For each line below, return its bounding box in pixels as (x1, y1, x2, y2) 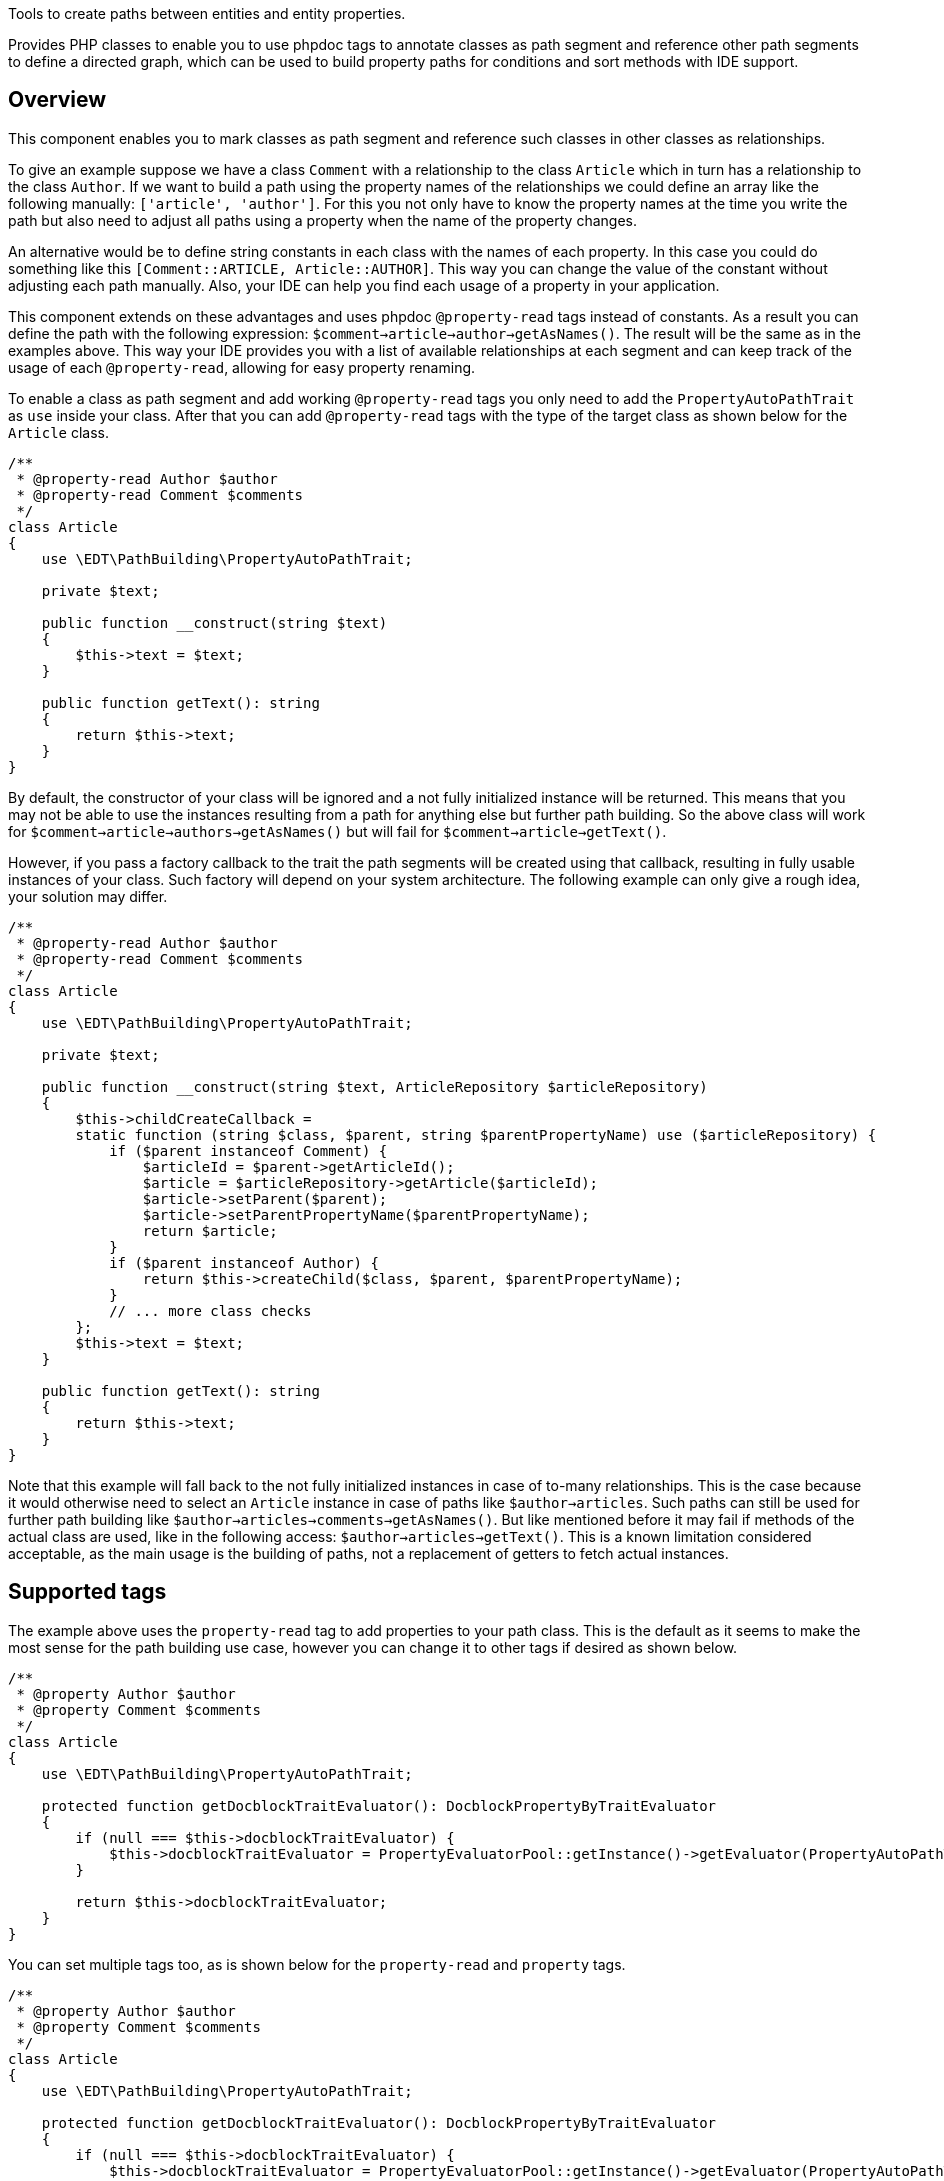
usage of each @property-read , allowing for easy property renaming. (8, 358, 476, 376)
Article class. (8, 423, 110, 441)
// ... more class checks (109, 1302, 312, 1319)
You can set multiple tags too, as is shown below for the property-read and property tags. (8, 1955, 626, 1973)
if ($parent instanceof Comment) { (109, 1142, 388, 1159)
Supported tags (8, 1579, 167, 1605)
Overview (8, 87, 107, 113)
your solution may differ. (8, 887, 168, 905)
